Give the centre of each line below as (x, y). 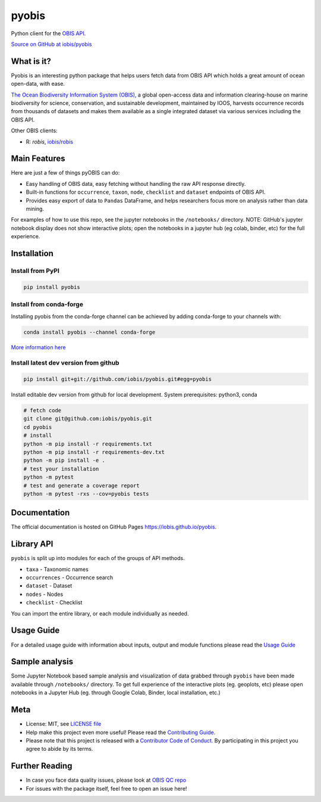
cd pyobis (38, 427)
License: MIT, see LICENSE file (64, 724)
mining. (35, 209)
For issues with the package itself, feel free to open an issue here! (106, 788)
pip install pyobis (52, 287)
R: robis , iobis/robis (50, 142)
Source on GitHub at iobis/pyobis (51, 44)
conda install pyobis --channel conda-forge (89, 332)
